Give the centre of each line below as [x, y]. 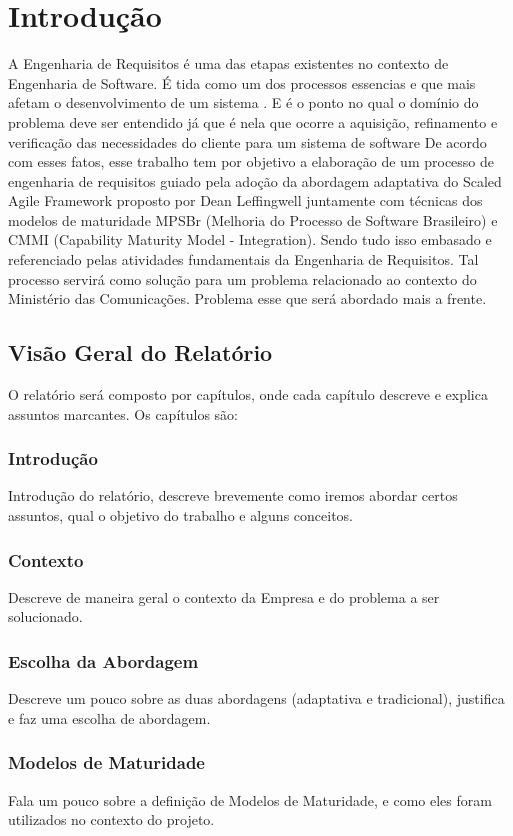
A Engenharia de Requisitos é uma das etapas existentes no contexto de [228, 63]
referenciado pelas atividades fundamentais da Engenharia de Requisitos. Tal [243, 259]
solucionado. [45, 616]
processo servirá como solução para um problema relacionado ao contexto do [242, 278]
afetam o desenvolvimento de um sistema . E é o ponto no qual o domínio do [243, 102]
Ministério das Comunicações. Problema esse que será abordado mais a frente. [247, 298]
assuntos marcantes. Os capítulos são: [123, 413]
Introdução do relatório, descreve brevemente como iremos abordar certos [233, 495]
